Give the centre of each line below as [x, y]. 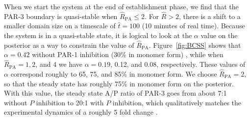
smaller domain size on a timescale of [60, 26]
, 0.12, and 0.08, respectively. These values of [178, 64]
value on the [219, 35]
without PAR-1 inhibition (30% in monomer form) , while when [128, 54]
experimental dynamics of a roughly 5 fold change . [81, 112]
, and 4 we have [59, 64]
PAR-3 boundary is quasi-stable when [61, 16]
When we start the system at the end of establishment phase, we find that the [121, 6]
